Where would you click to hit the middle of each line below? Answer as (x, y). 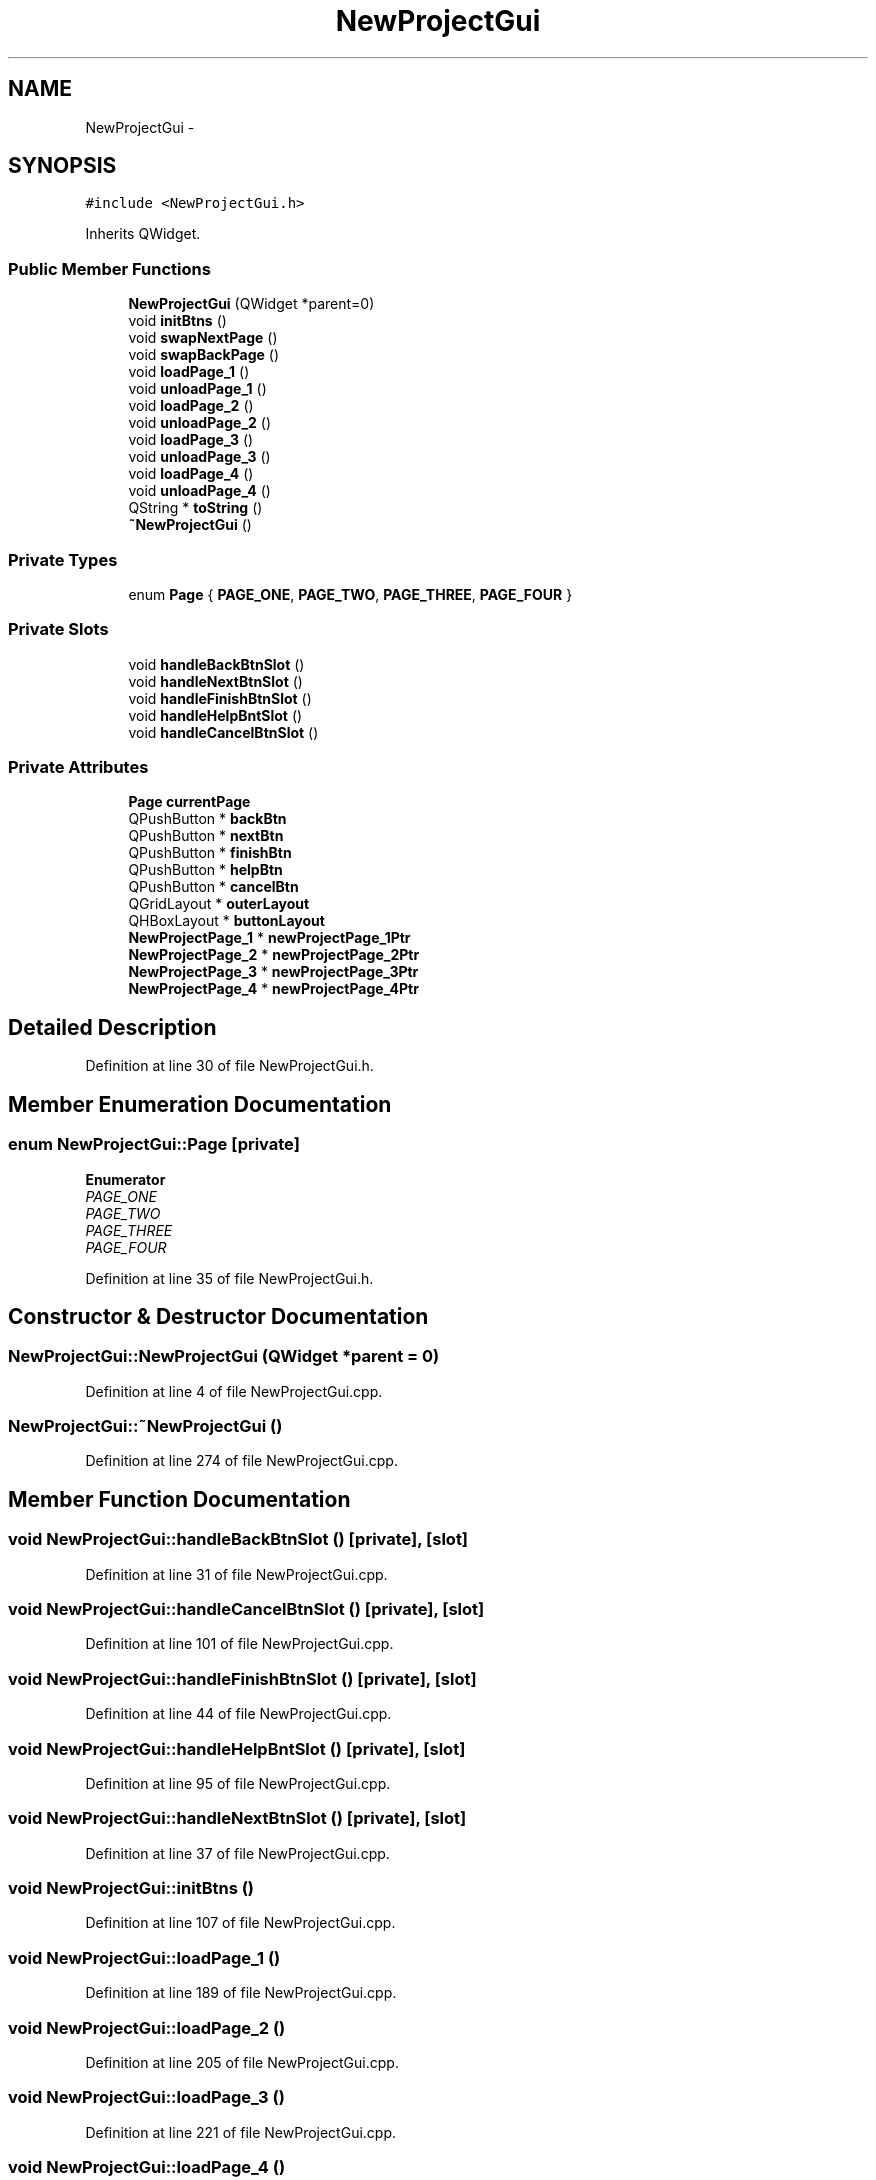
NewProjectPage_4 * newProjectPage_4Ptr (273, 989)
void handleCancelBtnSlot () (223, 732)
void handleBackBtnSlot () (216, 664)
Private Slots (58, 629)
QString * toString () (195, 508)
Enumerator (125, 1179)
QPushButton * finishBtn (210, 853)
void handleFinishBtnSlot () (220, 698)
